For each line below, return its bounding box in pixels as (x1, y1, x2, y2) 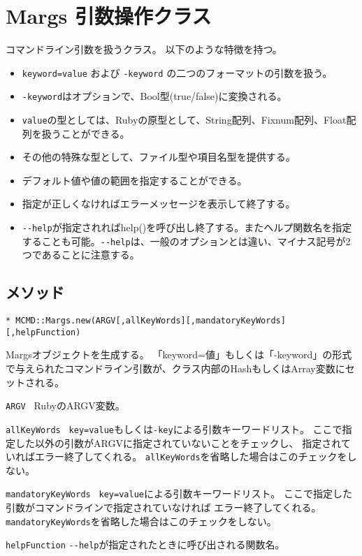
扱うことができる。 (41, 126, 130, 140)
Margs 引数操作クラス (6, 1, 212, 30)
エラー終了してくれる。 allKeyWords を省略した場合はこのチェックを (34, 449, 347, 464)
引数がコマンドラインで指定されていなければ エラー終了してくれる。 (6, 500, 321, 515)
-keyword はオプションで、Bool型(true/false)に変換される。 (22, 89, 287, 103)
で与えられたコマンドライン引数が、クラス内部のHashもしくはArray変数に (6, 361, 345, 376)
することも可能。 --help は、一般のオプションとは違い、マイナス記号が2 (22, 233, 351, 248)
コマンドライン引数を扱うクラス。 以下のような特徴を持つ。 (6, 42, 282, 57)
